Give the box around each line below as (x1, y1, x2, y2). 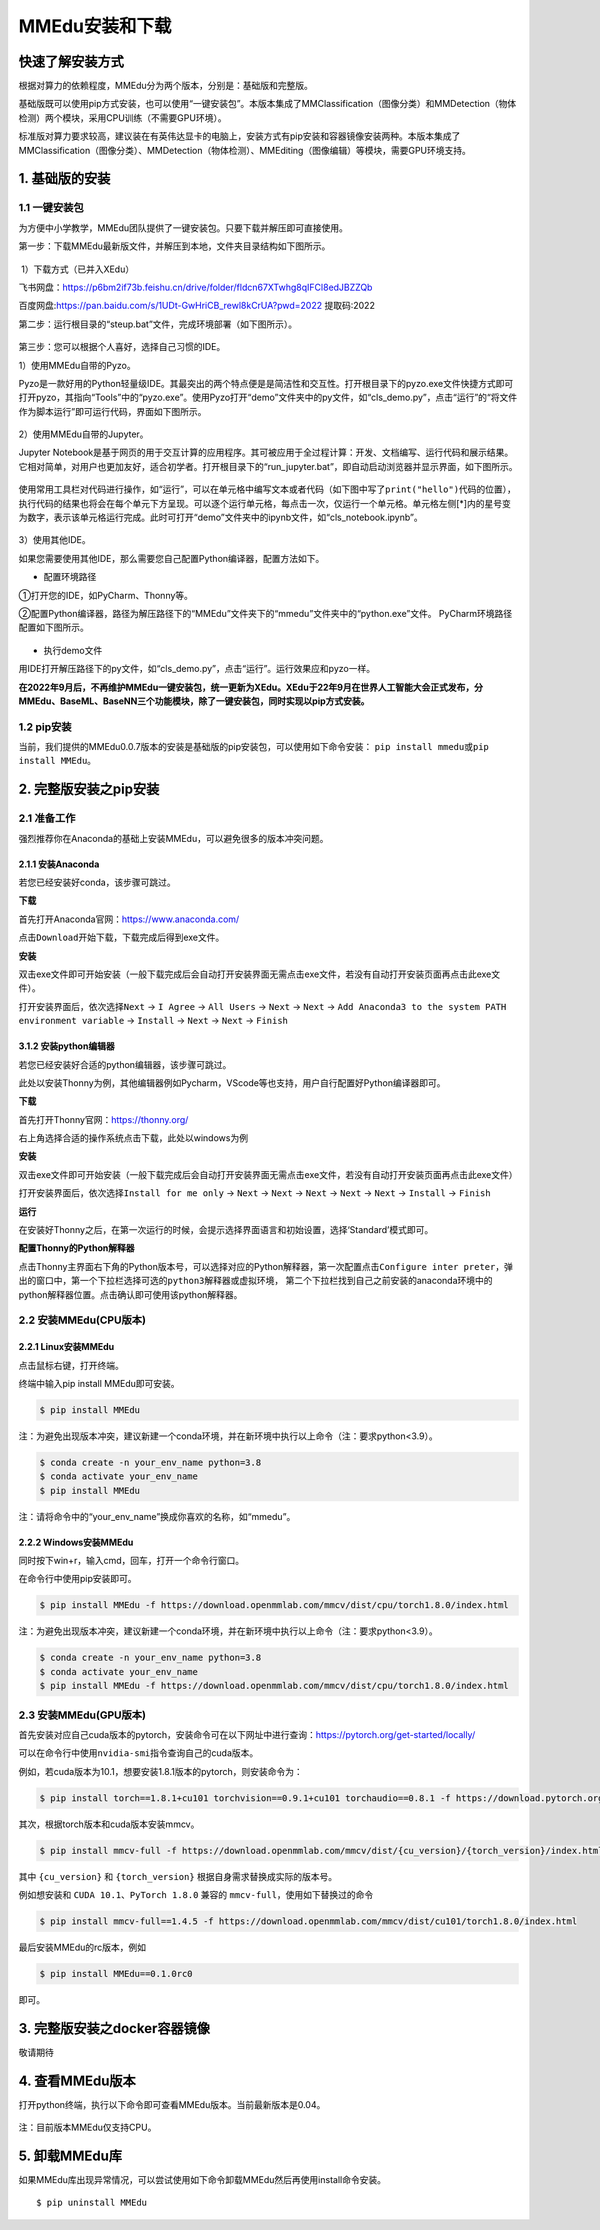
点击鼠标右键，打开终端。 (18, 1359, 124, 1371)
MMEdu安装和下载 (18, 15, 172, 37)
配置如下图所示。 (18, 621, 89, 634)
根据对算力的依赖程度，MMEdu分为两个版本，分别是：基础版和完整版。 (18, 80, 314, 92)
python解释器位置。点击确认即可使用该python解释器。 (18, 1288, 243, 1300)
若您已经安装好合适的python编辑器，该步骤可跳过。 (18, 1058, 232, 1070)
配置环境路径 (43, 571, 97, 583)
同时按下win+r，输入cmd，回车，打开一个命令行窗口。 (18, 1555, 245, 1567)
